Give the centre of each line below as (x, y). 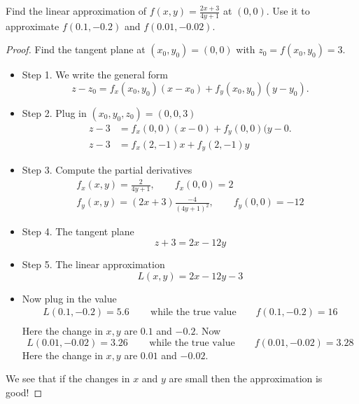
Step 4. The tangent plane (78, 231)
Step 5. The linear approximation (93, 264)
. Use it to (288, 11)
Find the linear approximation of (76, 11)
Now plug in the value (69, 298)
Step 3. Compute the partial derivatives (107, 169)
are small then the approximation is (246, 378)
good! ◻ (24, 392)
